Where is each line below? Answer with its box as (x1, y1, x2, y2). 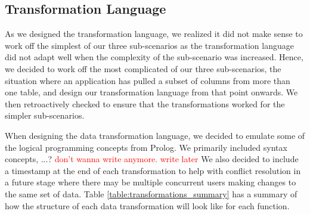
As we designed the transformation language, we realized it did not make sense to (5, 27, 303, 40)
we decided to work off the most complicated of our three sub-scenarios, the (5, 62, 281, 75)
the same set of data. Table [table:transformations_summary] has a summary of (5, 187, 297, 200)
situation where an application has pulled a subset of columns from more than (5, 74, 290, 86)
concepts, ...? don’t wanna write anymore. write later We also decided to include (5, 153, 299, 165)
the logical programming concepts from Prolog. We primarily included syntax (5, 141, 287, 153)
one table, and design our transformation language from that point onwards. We (5, 86, 298, 98)
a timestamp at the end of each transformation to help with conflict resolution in (5, 164, 301, 176)
